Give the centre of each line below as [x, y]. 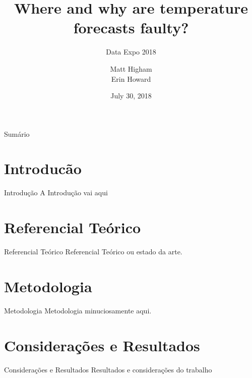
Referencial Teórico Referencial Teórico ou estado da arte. [93, 252]
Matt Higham [131, 68]
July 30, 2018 [131, 96]
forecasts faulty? [131, 28]
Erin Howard [131, 78]
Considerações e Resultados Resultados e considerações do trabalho [108, 369]
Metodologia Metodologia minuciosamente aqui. [78, 310]
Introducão [43, 168]
